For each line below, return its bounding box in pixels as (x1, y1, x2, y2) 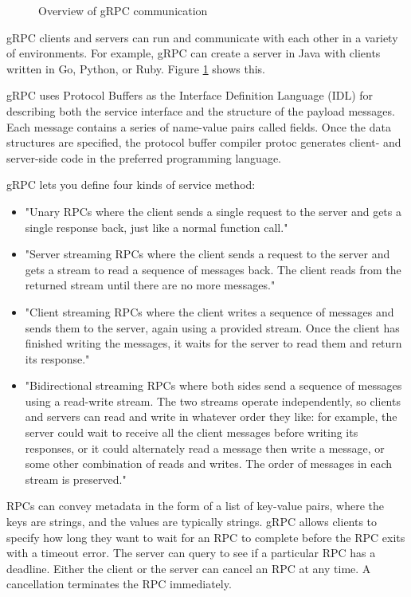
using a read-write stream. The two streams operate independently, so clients (25, 392, 401, 409)
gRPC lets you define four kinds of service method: (6, 176, 256, 193)
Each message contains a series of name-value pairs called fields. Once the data (6, 118, 391, 135)
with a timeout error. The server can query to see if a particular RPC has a (6, 544, 376, 561)
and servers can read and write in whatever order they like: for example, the (25, 408, 397, 425)
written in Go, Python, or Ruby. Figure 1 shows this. (6, 60, 266, 77)
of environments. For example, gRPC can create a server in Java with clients (6, 45, 381, 61)
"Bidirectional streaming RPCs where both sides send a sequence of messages (25, 377, 402, 394)
